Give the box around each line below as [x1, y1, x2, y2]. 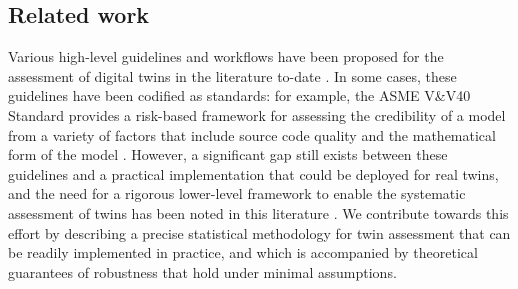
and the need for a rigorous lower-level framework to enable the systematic [8, 183, 466, 204]
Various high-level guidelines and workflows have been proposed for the [8, 46, 444, 67]
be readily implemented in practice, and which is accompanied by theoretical [8, 242, 478, 263]
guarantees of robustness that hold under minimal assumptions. [8, 261, 397, 282]
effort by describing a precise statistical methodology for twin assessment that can [8, 222, 511, 243]
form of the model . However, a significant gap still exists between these [8, 144, 448, 165]
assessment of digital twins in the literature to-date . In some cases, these [8, 65, 457, 86]
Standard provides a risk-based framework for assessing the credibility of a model [8, 104, 506, 125]
